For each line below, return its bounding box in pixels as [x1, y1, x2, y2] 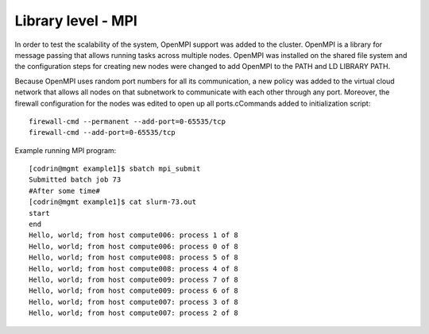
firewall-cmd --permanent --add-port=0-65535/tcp [29, 117, 226, 126]
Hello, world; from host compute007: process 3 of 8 [29, 298, 238, 306]
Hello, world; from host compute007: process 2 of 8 [29, 309, 238, 317]
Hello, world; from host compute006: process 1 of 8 [29, 231, 238, 240]
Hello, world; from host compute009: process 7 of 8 [29, 274, 238, 284]
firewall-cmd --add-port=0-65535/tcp [29, 128, 176, 137]
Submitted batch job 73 [29, 175, 122, 184]
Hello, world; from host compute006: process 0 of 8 [29, 242, 238, 251]
